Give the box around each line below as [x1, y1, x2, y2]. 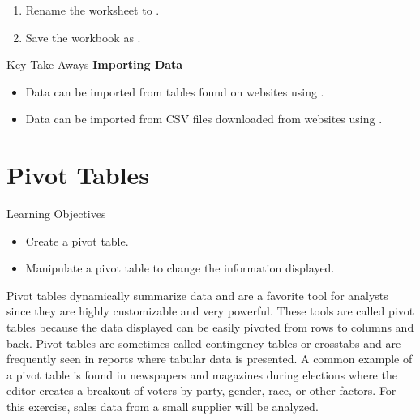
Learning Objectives [6, 205, 106, 222]
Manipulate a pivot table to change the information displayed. [25, 259, 335, 276]
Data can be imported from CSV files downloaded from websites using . [25, 110, 383, 127]
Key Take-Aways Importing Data [6, 56, 183, 73]
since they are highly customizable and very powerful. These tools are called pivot [6, 302, 414, 319]
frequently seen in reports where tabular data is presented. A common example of [6, 350, 413, 367]
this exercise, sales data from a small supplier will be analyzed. [6, 398, 319, 415]
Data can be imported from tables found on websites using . [25, 83, 324, 100]
